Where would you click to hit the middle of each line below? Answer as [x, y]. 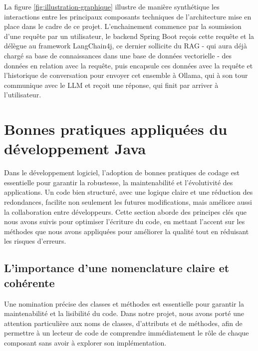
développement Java [75, 149]
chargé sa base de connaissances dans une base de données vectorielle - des [118, 55]
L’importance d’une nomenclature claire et [117, 268]
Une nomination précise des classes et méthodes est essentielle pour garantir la [124, 303]
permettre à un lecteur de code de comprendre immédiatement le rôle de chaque [127, 333]
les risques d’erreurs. [35, 241]
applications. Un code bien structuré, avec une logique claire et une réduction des [129, 192]
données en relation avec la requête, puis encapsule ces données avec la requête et [129, 65]
